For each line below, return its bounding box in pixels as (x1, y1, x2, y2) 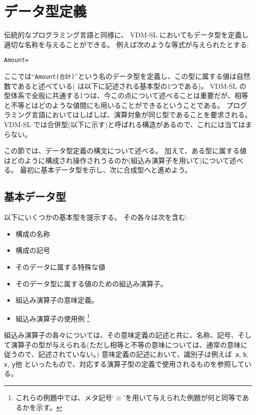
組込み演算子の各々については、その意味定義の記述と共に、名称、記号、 (4, 329, 238, 340)
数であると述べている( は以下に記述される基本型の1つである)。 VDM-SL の (4, 80, 247, 91)
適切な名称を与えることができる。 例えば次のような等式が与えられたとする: (4, 39, 249, 49)
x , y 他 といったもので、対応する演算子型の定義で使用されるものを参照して (4, 358, 245, 369)
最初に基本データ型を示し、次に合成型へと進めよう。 (20, 165, 192, 175)
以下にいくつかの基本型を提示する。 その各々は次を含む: (4, 212, 188, 222)
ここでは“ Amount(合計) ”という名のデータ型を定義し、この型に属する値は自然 (4, 70, 251, 81)
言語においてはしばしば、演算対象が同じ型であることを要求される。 (31, 109, 252, 120)
